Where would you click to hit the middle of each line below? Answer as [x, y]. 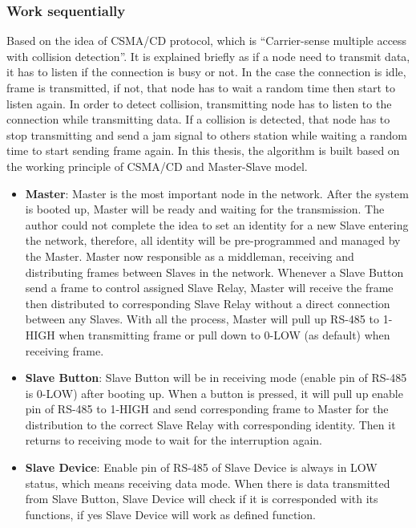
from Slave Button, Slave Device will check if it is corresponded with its [202, 499]
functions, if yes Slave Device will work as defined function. [170, 514]
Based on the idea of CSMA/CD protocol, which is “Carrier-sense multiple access [207, 41]
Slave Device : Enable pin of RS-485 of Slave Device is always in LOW [201, 467]
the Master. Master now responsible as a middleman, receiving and [190, 256]
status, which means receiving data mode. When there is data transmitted [208, 483]
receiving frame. [65, 350]
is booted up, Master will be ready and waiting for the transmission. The [205, 209]
